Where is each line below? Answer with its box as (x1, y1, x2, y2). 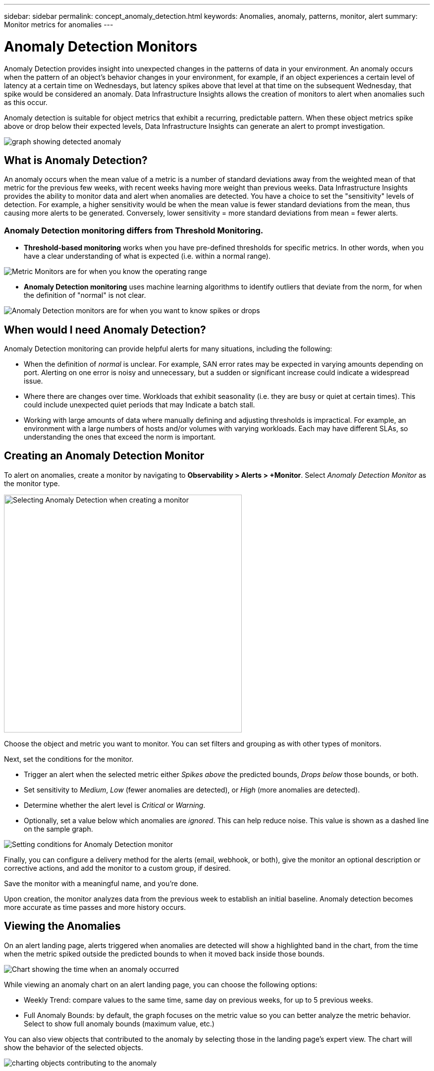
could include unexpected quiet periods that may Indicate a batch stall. (24, 400, 255, 409)
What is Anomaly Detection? (4, 154, 148, 167)
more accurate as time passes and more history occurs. (4, 902, 186, 911)
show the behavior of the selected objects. (4, 1043, 143, 1052)
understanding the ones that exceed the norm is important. (24, 432, 216, 441)
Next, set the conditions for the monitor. (4, 754, 134, 763)
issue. (24, 376, 43, 385)
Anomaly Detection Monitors (4, 38, 198, 55)
